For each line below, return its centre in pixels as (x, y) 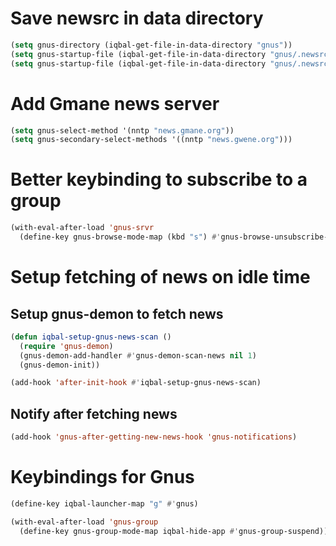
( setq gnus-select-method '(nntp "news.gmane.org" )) (122, 130)
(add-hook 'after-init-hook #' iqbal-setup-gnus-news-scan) (136, 383)
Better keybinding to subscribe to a (159, 179)
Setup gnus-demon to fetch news (117, 313)
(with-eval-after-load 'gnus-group (84, 522)
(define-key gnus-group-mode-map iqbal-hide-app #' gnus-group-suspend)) (174, 531)
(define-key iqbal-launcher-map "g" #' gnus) (104, 503)
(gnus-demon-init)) (60, 365)
